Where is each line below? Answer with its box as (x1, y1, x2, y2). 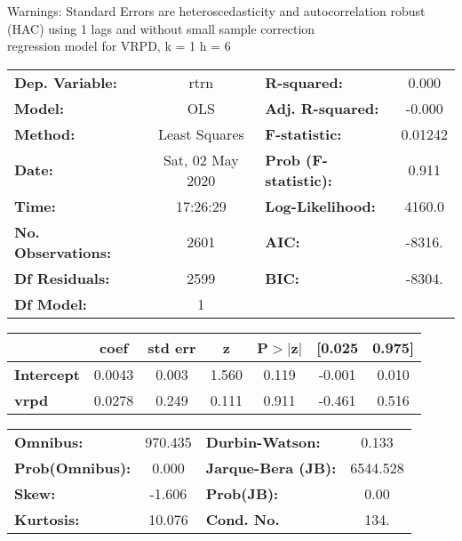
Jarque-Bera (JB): (205, 456, 337, 478)
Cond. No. (205, 508, 280, 529)
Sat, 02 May (163, 149, 239, 170)
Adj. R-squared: (265, 97, 379, 118)
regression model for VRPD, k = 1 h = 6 (7, 36, 231, 55)
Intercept (14, 363, 80, 384)
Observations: (14, 241, 112, 262)
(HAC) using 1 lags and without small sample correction (7, 19, 315, 37)
